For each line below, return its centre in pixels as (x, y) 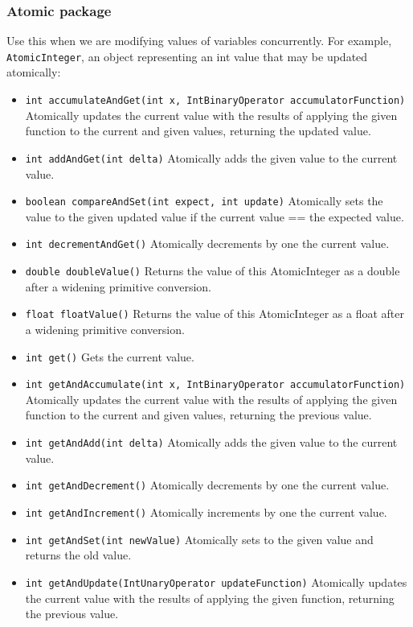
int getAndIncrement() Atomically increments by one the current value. (206, 512)
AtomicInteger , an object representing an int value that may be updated (187, 56)
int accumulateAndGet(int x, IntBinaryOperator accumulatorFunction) (215, 101)
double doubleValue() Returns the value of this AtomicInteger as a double (213, 271)
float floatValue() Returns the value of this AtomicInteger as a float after (215, 313)
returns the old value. (78, 555)
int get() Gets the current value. (110, 356)
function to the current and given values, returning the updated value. (198, 131)
